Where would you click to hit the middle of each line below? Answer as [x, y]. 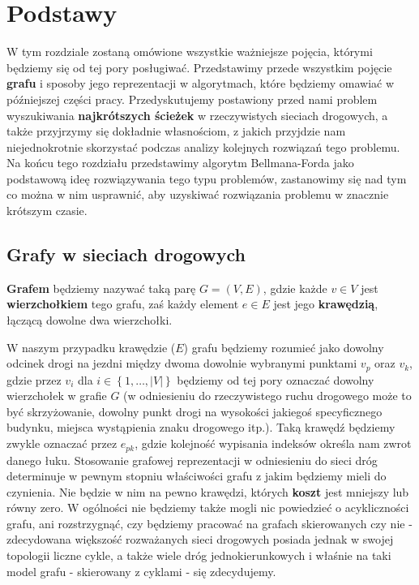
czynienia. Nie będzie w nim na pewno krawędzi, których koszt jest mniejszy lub [208, 491]
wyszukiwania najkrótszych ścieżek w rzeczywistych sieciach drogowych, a [197, 115]
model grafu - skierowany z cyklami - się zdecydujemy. [141, 571]
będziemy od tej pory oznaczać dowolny [276, 379]
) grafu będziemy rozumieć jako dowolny [284, 347]
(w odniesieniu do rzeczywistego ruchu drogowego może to [267, 396]
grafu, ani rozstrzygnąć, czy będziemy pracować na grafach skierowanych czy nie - [209, 523]
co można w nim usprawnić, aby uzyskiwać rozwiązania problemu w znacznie [198, 194]
